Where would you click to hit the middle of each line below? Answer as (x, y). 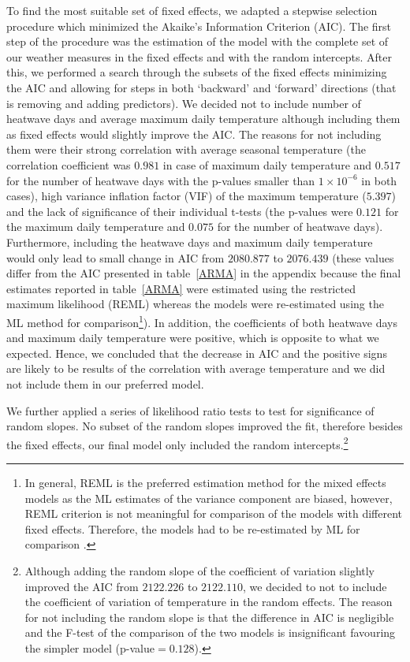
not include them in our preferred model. (105, 383)
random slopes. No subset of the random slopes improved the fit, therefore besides (205, 426)
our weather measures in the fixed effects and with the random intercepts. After (199, 56)
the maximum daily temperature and (96, 227)
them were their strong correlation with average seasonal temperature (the (186, 149)
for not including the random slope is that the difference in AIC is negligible (209, 617)
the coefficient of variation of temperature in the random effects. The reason (209, 602)
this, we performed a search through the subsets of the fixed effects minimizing (197, 72)
